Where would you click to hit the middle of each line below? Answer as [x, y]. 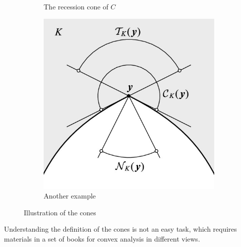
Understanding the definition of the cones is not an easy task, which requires [120, 229]
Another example [70, 196]
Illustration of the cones [60, 212]
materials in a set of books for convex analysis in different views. [102, 238]
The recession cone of [76, 6]
